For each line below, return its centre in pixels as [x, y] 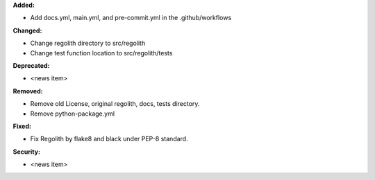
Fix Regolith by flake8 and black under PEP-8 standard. [109, 139]
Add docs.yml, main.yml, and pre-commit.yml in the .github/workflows [131, 18]
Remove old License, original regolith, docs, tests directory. [115, 104]
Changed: [27, 30]
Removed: [28, 91]
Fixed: [22, 126]
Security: [27, 152]
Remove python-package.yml [72, 114]
